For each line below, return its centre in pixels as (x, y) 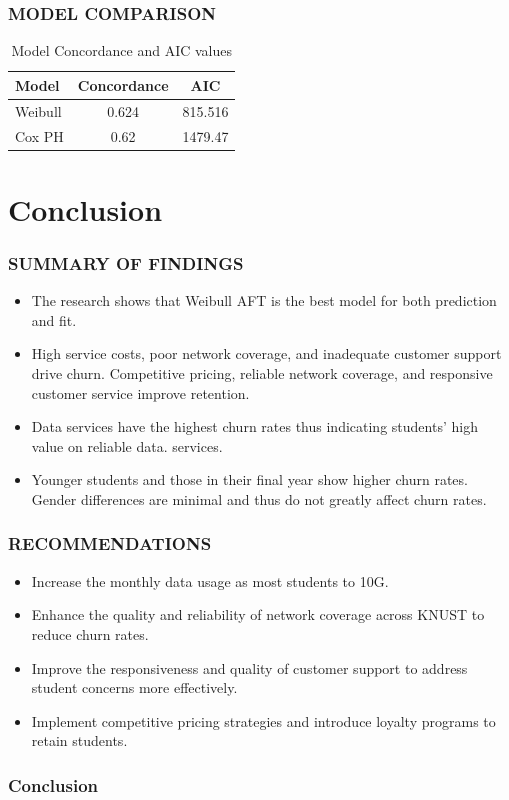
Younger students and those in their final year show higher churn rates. (249, 479)
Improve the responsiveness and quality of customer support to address (249, 667)
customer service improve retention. (140, 392)
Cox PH (39, 135)
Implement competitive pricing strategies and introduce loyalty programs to (263, 720)
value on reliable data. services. (127, 445)
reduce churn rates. (90, 633)
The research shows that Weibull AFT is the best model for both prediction (264, 300)
